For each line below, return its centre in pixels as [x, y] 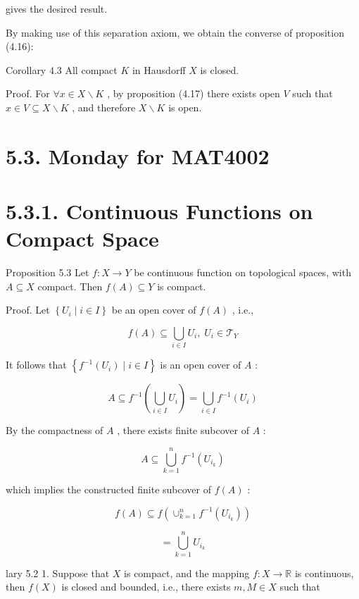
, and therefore [104, 107]
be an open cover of [154, 310]
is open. [185, 107]
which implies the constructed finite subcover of [108, 489]
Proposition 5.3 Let [48, 272]
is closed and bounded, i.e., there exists [146, 587]
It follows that [36, 365]
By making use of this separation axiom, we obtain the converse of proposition [175, 32]
